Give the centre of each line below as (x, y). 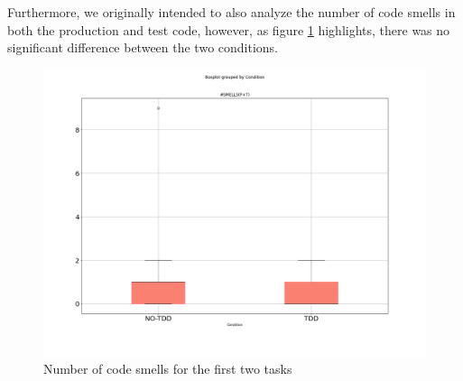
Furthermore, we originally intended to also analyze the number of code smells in (231, 12)
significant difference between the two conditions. (143, 47)
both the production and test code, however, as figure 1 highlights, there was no (229, 29)
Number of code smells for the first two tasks (168, 369)
